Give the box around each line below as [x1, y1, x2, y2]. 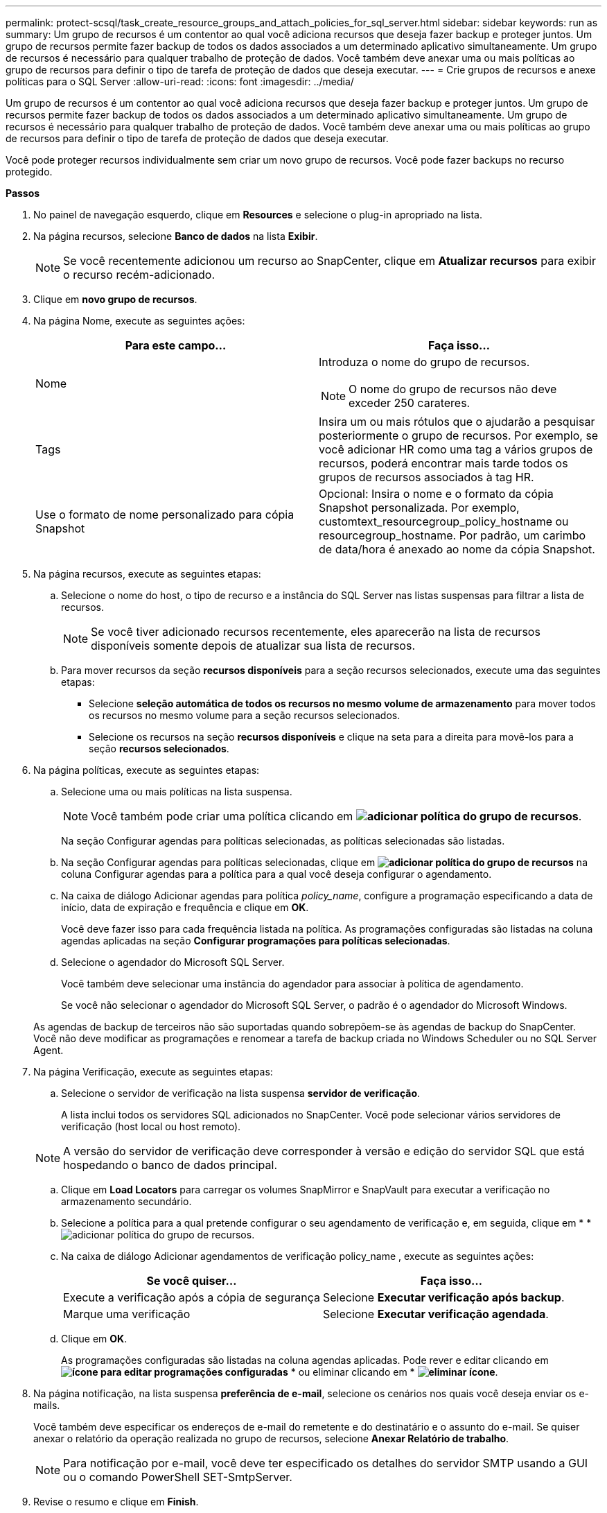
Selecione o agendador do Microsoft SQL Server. [61, 956, 285, 968]
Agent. [33, 1044, 64, 1056]
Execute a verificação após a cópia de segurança [63, 1290, 320, 1304]
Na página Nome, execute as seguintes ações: [33, 315, 245, 327]
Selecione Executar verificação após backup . [322, 1290, 565, 1304]
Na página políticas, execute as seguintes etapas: [33, 764, 260, 776]
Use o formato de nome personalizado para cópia [35, 508, 294, 521]
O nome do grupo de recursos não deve [349, 382, 557, 396]
